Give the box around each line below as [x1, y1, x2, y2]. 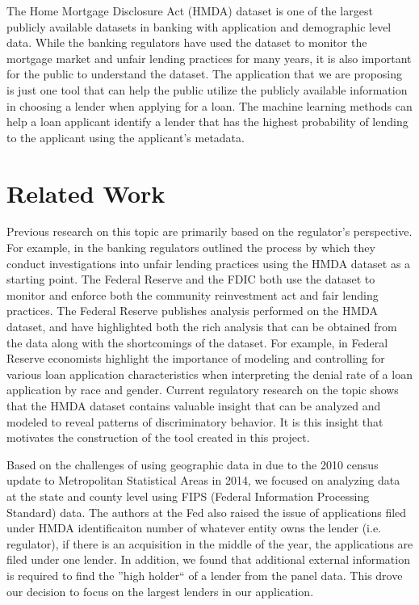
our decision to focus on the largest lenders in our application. [6, 582, 314, 599]
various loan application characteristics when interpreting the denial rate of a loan [6, 365, 413, 382]
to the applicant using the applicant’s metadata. [6, 128, 245, 145]
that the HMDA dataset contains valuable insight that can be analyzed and [6, 397, 381, 414]
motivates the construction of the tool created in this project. [6, 429, 310, 446]
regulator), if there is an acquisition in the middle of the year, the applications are [6, 535, 413, 552]
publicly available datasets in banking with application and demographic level [6, 18, 392, 35]
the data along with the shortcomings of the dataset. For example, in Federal [6, 334, 388, 351]
